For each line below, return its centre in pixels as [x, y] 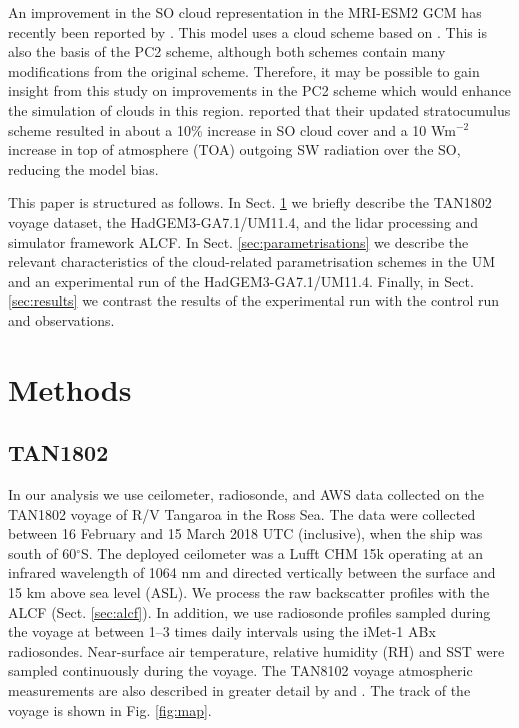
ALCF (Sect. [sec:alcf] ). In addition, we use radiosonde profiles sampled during [249, 611]
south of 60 [42, 552]
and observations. [61, 319]
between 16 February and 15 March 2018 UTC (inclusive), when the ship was [245, 533]
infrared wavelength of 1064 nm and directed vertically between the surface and [252, 572]
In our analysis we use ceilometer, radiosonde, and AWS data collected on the [246, 494]
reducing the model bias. [83, 168]
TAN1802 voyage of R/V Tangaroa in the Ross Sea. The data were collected [242, 513]
